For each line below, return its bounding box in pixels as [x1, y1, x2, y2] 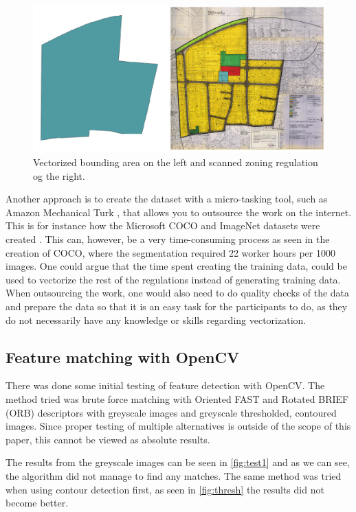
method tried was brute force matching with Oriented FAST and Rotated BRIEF [5, 392, 349, 406]
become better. [5, 496, 69, 510]
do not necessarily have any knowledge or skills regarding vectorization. [5, 312, 307, 327]
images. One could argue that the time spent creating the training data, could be [5, 259, 347, 273]
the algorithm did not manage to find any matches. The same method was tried [5, 468, 342, 482]
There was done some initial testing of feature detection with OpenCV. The [5, 378, 325, 393]
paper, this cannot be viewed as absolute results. [5, 432, 210, 446]
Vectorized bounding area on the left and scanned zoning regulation [33, 155, 318, 170]
